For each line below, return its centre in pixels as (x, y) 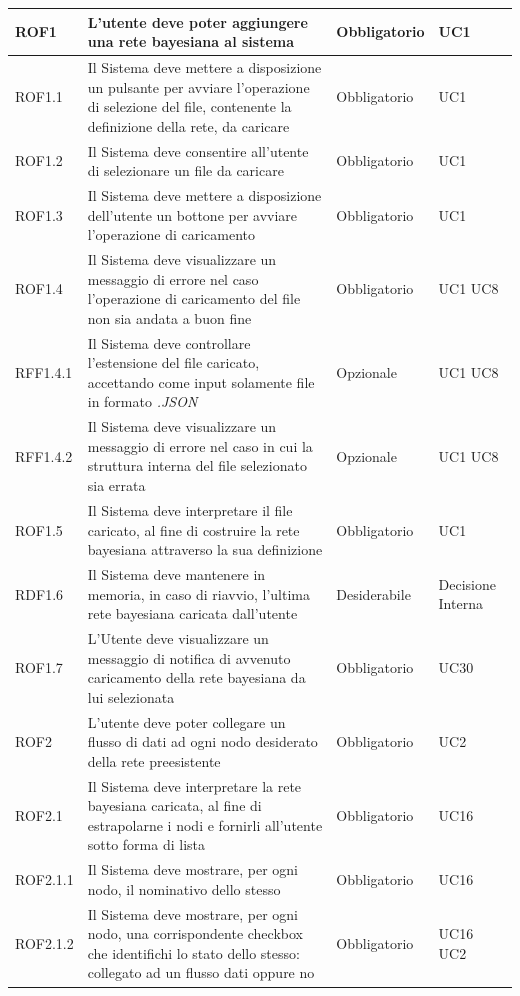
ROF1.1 (39, 96)
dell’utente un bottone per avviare (192, 214)
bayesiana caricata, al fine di (174, 805)
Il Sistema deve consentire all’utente (198, 150)
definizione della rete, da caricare (188, 125)
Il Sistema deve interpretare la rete (194, 785)
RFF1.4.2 (44, 455)
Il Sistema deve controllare (169, 342)
